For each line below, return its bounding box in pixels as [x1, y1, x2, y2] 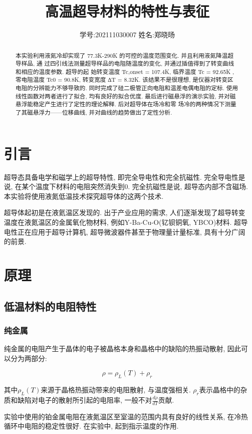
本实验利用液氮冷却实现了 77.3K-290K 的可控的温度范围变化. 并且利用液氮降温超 [15, 51, 234, 59]
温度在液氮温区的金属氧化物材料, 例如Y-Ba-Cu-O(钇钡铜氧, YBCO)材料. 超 [4, 217, 241, 227]
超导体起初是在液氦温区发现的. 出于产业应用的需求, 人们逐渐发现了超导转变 [4, 207, 246, 217]
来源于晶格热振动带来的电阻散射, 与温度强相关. [41, 385, 191, 395]
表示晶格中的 [199, 385, 240, 395]
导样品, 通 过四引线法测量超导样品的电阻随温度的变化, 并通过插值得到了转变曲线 [15, 59, 234, 68]
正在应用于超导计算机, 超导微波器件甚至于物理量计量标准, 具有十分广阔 [17, 226, 246, 237]
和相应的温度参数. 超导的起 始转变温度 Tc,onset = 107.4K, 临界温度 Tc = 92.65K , [15, 67, 234, 75]
